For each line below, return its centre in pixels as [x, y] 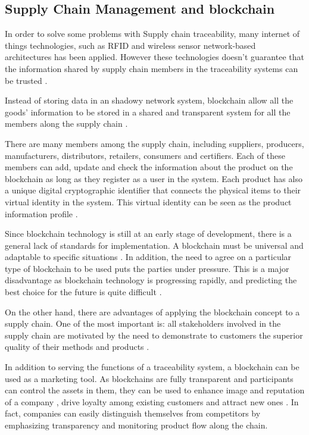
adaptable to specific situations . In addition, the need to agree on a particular [148, 257]
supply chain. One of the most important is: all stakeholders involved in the [143, 323]
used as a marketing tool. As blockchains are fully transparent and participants [149, 378]
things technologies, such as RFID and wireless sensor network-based [130, 45]
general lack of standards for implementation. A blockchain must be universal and [154, 245]
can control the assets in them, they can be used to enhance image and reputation [155, 390]
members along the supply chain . [66, 123]
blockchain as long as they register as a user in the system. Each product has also [154, 178]
